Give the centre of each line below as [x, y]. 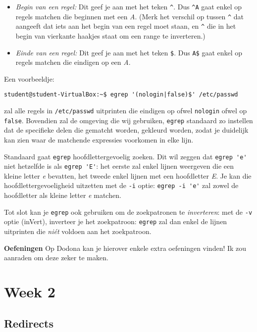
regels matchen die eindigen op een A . [73, 62]
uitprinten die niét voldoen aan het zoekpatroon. [78, 231]
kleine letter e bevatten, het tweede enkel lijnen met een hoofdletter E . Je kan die [128, 175]
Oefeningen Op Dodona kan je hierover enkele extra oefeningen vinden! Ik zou [125, 248]
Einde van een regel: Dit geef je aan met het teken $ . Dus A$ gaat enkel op [129, 52]
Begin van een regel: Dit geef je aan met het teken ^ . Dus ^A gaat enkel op [129, 6]
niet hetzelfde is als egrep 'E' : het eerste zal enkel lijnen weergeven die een [119, 166]
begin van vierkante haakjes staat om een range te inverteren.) [110, 35]
